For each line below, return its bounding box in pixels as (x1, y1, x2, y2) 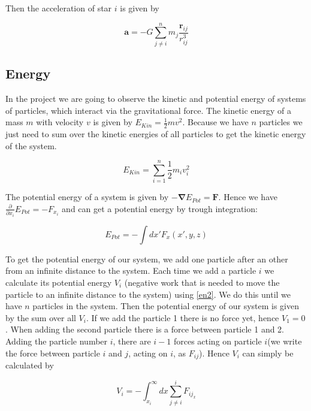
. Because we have (182, 116, 249, 128)
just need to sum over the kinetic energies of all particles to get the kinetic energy (5, 127, 306, 140)
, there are (113, 334, 151, 347)
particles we (259, 116, 303, 128)
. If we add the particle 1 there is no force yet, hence (86, 311, 279, 324)
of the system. (5, 139, 57, 152)
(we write (267, 334, 302, 347)
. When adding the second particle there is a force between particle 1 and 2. (5, 323, 285, 336)
